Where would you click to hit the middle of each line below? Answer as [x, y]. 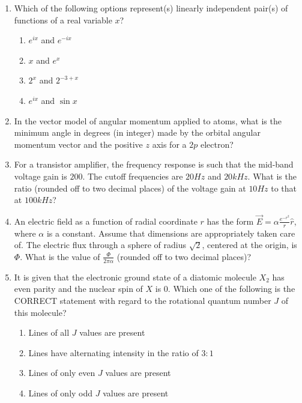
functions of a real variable [63, 20]
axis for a [169, 144]
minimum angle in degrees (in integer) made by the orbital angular [137, 132]
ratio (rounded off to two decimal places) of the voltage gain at [130, 188]
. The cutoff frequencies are [133, 176]
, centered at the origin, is [249, 245]
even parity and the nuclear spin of [78, 289]
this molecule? [40, 312]
